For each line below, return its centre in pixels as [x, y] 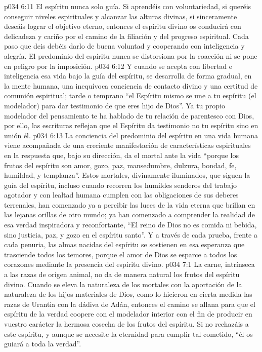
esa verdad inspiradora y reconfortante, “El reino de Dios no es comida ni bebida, [130, 225]
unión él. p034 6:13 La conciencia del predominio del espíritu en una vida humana [131, 135]
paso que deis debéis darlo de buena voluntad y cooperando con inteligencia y [124, 46]
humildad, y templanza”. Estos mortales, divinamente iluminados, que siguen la [127, 175]
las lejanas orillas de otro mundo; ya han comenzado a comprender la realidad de [129, 214]
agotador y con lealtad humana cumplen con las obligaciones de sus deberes [121, 195]
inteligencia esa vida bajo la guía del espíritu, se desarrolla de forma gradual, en [128, 76]
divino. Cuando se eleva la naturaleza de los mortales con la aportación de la [123, 284]
